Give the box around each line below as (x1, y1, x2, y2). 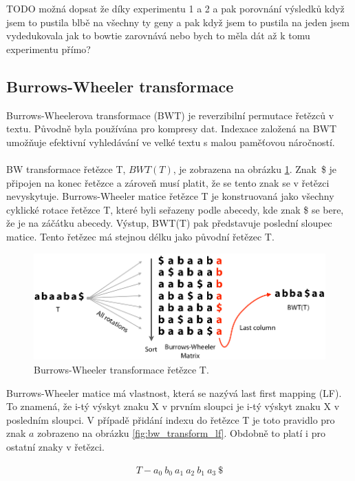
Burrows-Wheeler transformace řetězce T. (34, 362, 209, 376)
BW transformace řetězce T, (6, 161, 126, 176)
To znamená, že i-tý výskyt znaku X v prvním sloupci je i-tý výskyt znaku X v (6, 399, 340, 413)
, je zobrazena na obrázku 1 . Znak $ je (173, 161, 337, 176)
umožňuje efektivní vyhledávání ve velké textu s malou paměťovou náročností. (6, 134, 335, 149)
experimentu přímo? (6, 41, 91, 56)
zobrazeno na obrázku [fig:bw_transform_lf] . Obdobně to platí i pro (37, 426, 325, 440)
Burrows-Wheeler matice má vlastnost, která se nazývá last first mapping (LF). (6, 385, 342, 400)
